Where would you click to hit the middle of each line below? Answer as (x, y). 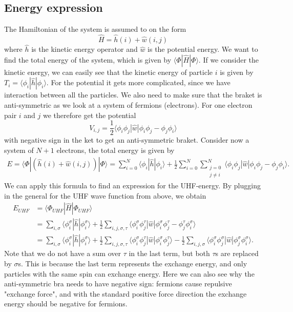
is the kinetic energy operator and (85, 49)
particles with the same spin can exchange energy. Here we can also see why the (129, 273)
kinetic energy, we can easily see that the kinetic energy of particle (109, 72)
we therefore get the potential (90, 115)
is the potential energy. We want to (203, 49)
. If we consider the (228, 59)
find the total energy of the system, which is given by (88, 59)
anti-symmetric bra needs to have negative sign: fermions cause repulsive (118, 284)
